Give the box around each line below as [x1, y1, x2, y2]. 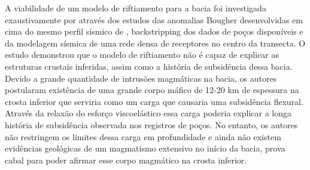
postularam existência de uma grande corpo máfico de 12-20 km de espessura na [5, 84, 299, 96]
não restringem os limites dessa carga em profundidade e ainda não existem [5, 130, 281, 143]
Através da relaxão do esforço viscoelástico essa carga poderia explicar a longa [5, 107, 291, 119]
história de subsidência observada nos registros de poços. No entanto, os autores [5, 118, 298, 131]
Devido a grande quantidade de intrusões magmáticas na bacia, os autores [5, 72, 277, 84]
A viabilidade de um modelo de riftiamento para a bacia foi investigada [5, 2, 266, 14]
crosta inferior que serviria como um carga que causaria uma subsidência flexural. [5, 95, 303, 107]
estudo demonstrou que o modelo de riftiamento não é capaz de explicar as [5, 48, 279, 61]
